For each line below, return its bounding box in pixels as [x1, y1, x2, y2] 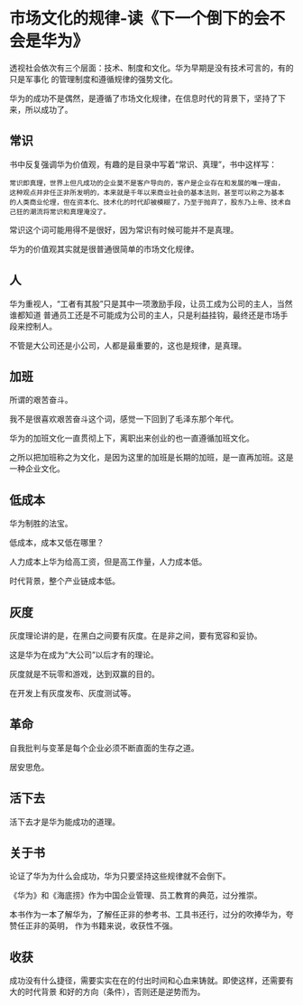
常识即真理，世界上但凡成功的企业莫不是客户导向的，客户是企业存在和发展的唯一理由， [9, 178, 285, 188]
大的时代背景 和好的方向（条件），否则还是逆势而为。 [9, 986, 206, 998]
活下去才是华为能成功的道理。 [9, 816, 120, 827]
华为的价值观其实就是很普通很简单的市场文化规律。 [9, 243, 199, 254]
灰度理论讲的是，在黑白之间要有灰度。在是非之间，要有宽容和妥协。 [9, 630, 262, 641]
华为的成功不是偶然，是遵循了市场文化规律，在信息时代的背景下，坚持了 [9, 92, 278, 104]
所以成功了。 [24, 104, 73, 115]
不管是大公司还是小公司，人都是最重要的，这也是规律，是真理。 [9, 340, 246, 350]
